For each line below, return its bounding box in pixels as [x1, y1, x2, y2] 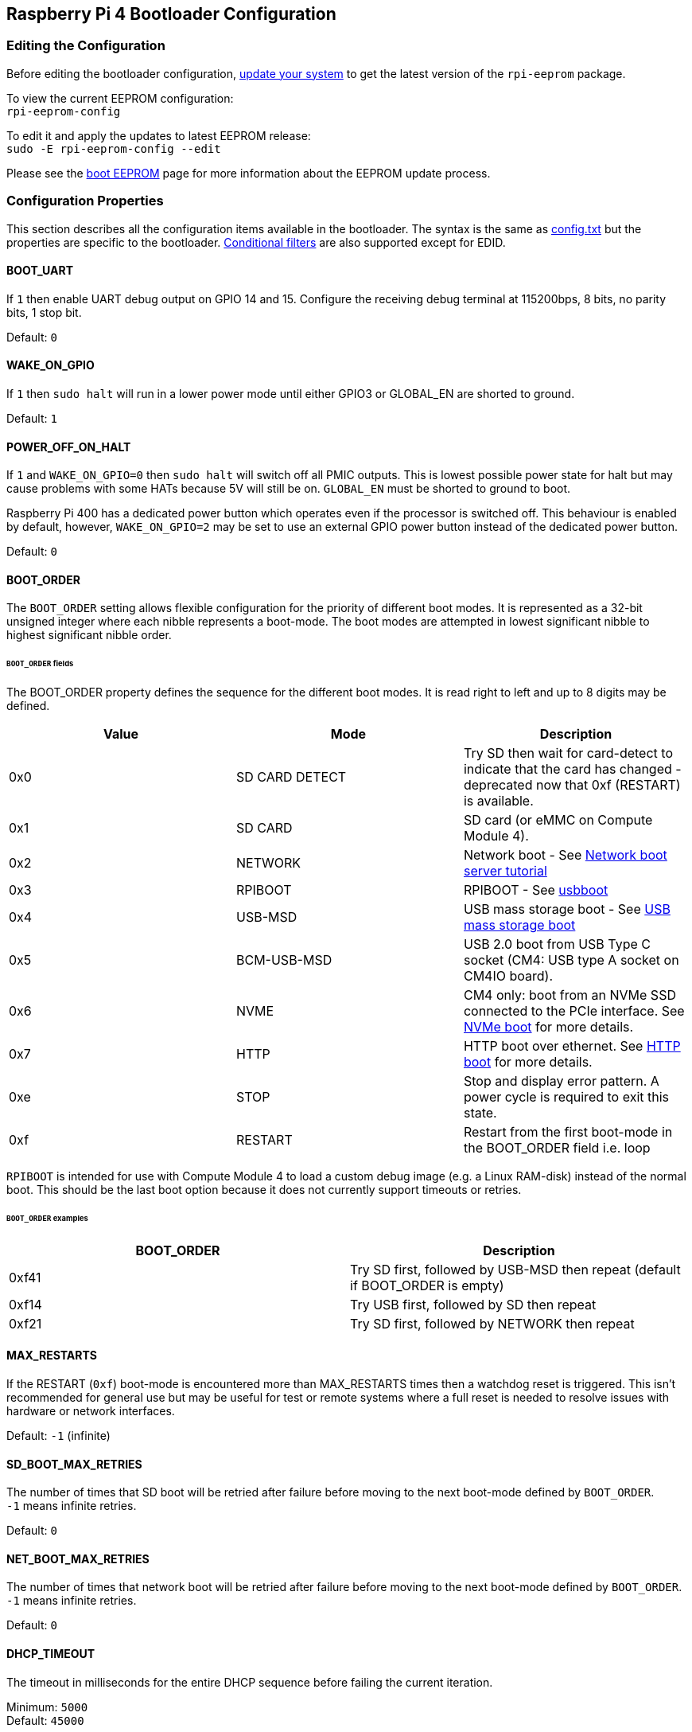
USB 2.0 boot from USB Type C [463, 936, 651, 953]
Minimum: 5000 [6, 1699, 88, 1714]
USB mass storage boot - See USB [463, 901, 671, 918]
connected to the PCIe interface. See [463, 1003, 685, 1020]
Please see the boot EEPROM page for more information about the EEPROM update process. [6, 166, 491, 180]
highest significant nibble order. [6, 628, 172, 642]
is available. [463, 793, 534, 809]
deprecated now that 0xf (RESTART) [463, 777, 681, 794]
